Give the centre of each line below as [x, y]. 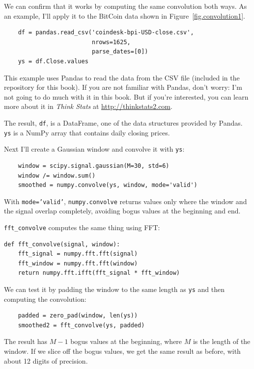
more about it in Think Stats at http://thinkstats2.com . [88, 106]
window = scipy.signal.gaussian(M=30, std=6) [94, 166]
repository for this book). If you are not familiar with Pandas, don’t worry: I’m [123, 87]
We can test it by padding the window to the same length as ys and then [114, 289]
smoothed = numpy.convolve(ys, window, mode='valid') [108, 185]
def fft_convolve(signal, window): [62, 244]
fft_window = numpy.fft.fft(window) [78, 263]
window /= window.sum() [57, 175]
